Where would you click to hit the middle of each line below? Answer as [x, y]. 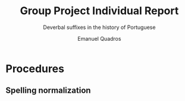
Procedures [35, 69]
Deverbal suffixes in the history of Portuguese [99, 27]
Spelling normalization [48, 91]
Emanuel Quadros [99, 38]
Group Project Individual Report [99, 11]
